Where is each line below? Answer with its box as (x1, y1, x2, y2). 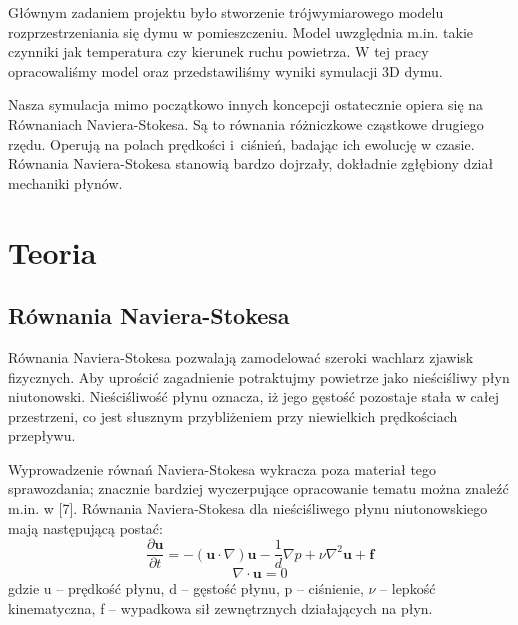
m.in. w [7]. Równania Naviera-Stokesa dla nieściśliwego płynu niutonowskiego (8, 498, 488, 519)
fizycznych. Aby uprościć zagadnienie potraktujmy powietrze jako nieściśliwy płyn (8, 366, 510, 387)
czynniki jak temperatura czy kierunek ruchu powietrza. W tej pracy (8, 41, 429, 62)
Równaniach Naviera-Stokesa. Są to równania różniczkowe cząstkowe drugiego (8, 113, 484, 134)
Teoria (8, 231, 97, 272)
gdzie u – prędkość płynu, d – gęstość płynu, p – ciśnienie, (8, 578, 364, 599)
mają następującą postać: (8, 517, 163, 538)
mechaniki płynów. (8, 172, 123, 193)
